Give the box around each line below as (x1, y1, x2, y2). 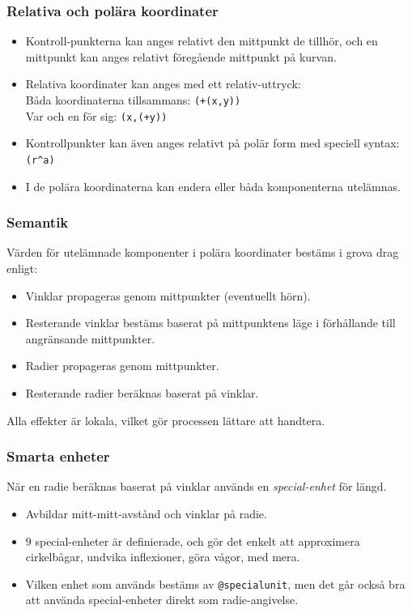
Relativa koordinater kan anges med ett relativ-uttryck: (25, 75, 301, 92)
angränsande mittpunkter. (25, 330, 155, 347)
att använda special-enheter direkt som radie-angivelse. (25, 591, 299, 608)
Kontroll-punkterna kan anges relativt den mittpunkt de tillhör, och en (25, 32, 378, 49)
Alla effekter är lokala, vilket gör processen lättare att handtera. (6, 411, 325, 428)
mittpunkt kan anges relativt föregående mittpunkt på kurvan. (25, 48, 337, 65)
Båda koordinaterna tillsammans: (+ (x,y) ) (25, 92, 241, 108)
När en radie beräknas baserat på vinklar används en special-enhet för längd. (6, 478, 387, 495)
